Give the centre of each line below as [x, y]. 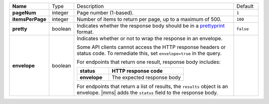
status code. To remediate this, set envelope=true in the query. [149, 53]
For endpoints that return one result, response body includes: [149, 62]
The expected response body [146, 78]
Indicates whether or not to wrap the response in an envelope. [149, 38]
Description [90, 6]
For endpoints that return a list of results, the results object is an [152, 86]
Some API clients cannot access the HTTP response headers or [151, 47]
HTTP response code [137, 71]
